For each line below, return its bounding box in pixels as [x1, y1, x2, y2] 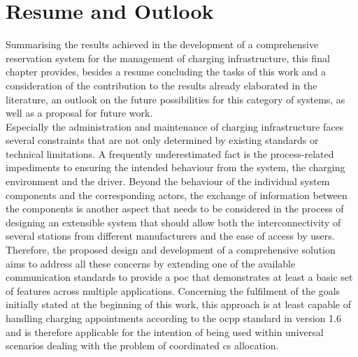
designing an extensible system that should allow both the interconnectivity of [6, 214, 341, 229]
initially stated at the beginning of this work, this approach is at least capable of [6, 297, 351, 312]
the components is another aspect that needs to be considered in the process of [6, 201, 344, 216]
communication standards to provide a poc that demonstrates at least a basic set [6, 270, 353, 284]
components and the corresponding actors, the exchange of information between [6, 187, 348, 202]
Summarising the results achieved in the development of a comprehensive [6, 37, 319, 52]
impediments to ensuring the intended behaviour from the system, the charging [6, 160, 345, 175]
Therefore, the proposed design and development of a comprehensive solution [6, 242, 336, 257]
